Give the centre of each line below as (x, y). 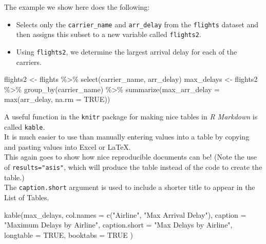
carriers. (29, 62)
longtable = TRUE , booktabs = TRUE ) (69, 234)
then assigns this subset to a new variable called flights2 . (109, 34)
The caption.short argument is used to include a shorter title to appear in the (130, 187)
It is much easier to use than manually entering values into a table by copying (127, 137)
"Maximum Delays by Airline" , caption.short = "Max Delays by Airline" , (118, 225)
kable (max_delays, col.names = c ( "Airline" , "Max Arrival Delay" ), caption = (125, 214)
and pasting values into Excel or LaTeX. (68, 146)
